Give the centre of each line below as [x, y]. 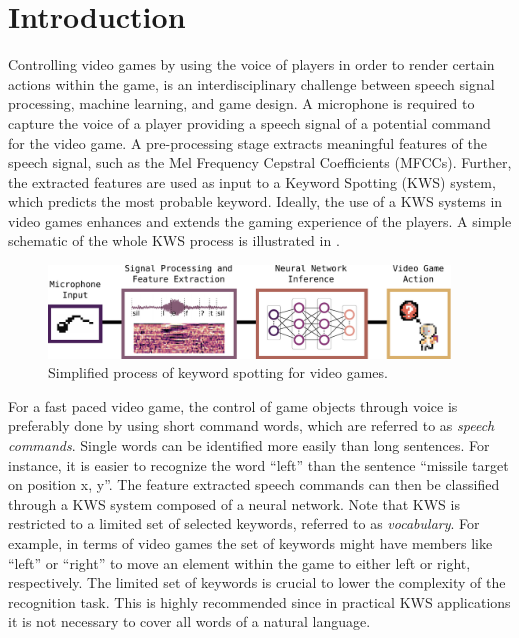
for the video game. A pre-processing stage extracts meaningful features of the [247, 142]
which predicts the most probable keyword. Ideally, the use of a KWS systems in [255, 201]
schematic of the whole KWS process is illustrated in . [174, 240]
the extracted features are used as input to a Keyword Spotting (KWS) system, [252, 181]
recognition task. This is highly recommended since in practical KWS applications [259, 601]
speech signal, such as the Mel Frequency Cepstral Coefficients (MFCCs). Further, [260, 162]
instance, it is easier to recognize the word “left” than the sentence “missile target [258, 464]
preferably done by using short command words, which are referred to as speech [251, 425]
